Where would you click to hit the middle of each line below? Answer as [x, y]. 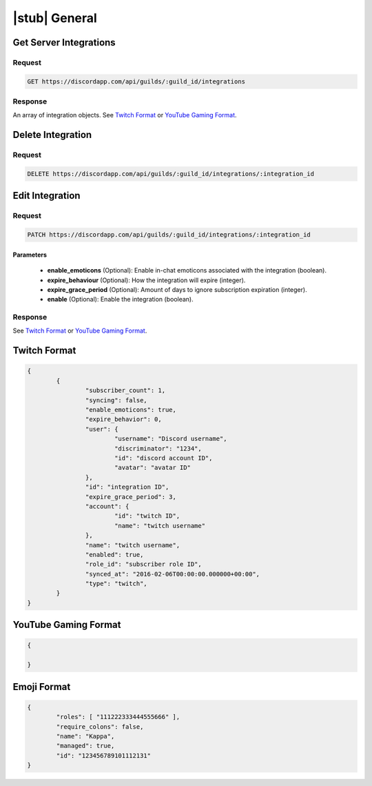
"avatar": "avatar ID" [152, 468]
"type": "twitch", [116, 584]
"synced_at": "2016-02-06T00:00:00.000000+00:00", [173, 574]
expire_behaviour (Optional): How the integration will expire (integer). [146, 280]
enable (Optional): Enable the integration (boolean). [121, 299]
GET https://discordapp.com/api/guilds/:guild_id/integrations [136, 81]
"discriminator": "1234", [158, 448]
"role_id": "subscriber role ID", [144, 564]
